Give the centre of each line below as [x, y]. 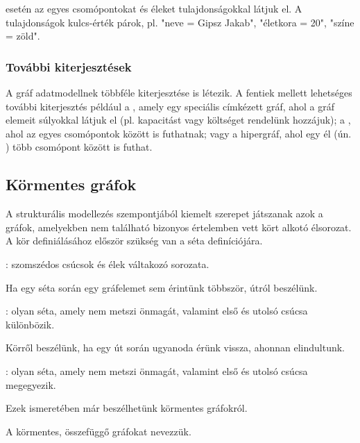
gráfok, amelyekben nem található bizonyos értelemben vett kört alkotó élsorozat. [179, 227]
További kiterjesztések [69, 66]
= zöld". [23, 36]
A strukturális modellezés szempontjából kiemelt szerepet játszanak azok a [164, 214]
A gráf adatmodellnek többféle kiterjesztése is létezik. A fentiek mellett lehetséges [179, 92]
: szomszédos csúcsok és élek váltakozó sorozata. [108, 264]
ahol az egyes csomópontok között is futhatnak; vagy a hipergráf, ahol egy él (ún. [179, 133]
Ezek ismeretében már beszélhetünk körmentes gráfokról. [127, 408]
